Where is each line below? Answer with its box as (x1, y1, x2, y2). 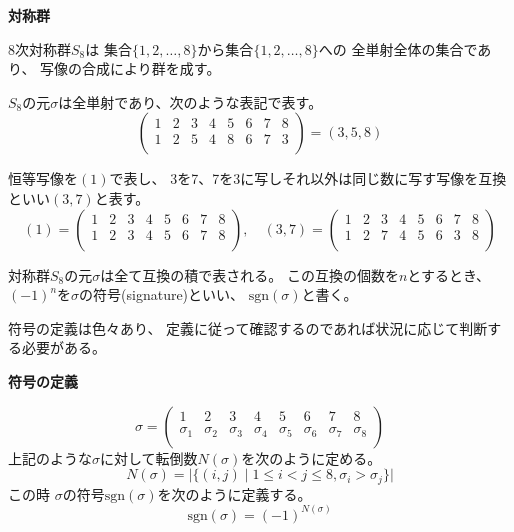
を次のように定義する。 (157, 483, 312, 504)
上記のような (8, 447, 92, 468)
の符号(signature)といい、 (79, 284, 245, 305)
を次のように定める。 (241, 447, 382, 468)
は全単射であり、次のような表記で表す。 (58, 91, 323, 112)
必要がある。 (21, 337, 106, 358)
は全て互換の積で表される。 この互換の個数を (100, 264, 399, 285)
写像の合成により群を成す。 (40, 58, 221, 79)
